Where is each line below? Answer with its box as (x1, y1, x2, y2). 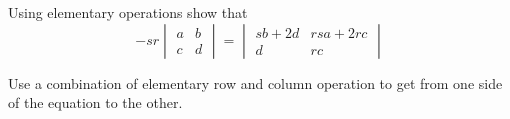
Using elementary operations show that (8, 2, 248, 22)
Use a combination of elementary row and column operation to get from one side (8, 72, 503, 93)
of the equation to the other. (8, 92, 183, 113)
